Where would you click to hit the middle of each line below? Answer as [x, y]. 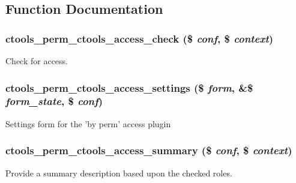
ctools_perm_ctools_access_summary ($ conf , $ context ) [149, 150]
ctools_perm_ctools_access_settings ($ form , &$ [129, 87]
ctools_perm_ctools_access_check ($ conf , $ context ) [140, 38]
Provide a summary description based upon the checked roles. [119, 172]
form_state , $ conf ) [54, 101]
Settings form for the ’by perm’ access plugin [88, 123]
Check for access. [37, 61]
